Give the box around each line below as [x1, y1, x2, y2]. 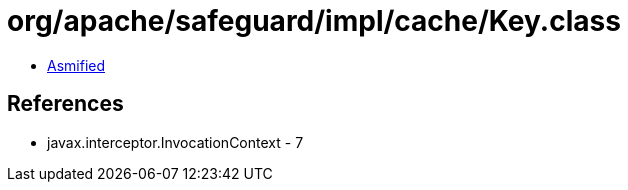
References [7, 91, 124, 117]
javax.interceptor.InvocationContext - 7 [47, 133, 304, 151]
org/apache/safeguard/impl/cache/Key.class [7, 4, 621, 38]
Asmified [47, 56, 106, 74]
